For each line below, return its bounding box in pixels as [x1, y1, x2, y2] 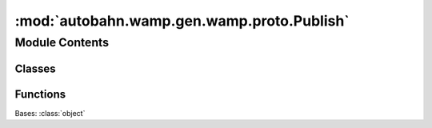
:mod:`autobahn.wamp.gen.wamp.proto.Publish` [14, 12, 350, 30]
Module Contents [14, 35, 110, 50]
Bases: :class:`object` [14, 108, 86, 118]
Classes [14, 62, 56, 75]
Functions [14, 87, 66, 101]
